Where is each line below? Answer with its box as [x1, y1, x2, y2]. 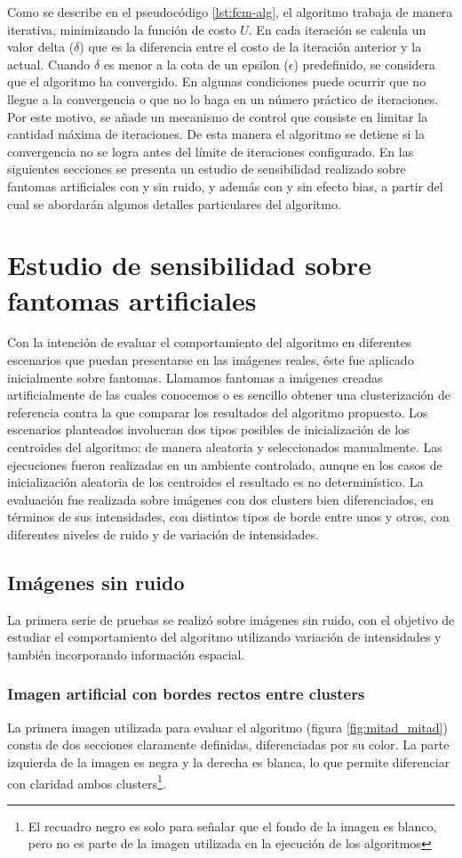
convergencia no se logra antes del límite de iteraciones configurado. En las [7, 142, 414, 160]
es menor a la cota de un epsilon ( [103, 54, 289, 73]
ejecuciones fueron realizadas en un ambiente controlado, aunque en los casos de [7, 455, 442, 474]
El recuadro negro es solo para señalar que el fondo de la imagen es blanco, [28, 816, 437, 835]
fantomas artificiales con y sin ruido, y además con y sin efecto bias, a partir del [7, 176, 443, 195]
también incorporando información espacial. [7, 644, 245, 663]
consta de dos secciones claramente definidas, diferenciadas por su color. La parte [7, 735, 450, 754]
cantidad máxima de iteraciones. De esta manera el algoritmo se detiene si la [7, 125, 425, 143]
